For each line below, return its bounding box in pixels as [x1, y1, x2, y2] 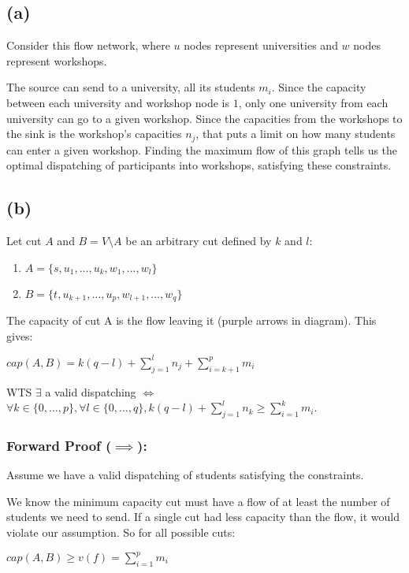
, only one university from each [238, 94, 389, 110]
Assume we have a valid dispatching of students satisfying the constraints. [6, 467, 364, 483]
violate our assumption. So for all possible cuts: [6, 523, 236, 540]
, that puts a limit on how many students [195, 125, 396, 142]
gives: [6, 327, 33, 344]
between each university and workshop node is [6, 94, 230, 110]
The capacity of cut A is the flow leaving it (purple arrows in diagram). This [6, 312, 377, 329]
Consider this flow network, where [6, 37, 170, 54]
